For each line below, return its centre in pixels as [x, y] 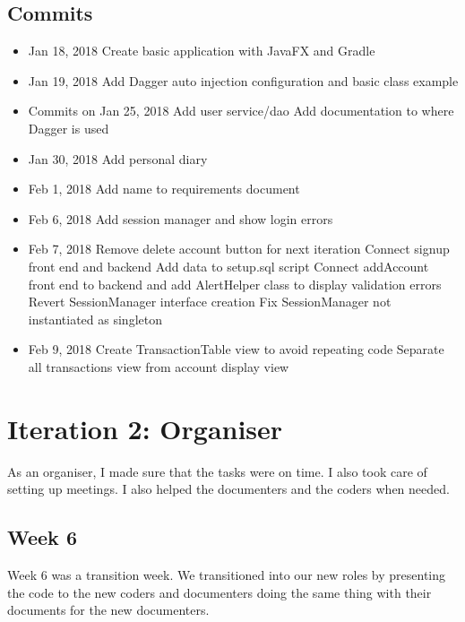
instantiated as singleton [95, 319]
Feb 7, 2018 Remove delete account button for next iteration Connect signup [239, 249]
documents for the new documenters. [108, 610]
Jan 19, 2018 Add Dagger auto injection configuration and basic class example [243, 80]
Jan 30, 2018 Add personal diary [118, 158]
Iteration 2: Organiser [145, 428]
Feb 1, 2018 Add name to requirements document [164, 189]
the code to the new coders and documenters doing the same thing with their [220, 592]
